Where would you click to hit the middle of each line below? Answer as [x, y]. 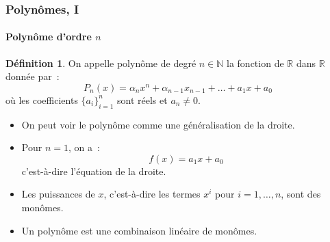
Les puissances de [58, 194]
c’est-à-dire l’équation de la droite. [94, 171]
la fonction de [255, 63]
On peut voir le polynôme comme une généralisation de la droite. [158, 124]
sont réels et [142, 99]
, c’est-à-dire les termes [152, 194]
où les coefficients [42, 99]
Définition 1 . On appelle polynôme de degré [101, 63]
